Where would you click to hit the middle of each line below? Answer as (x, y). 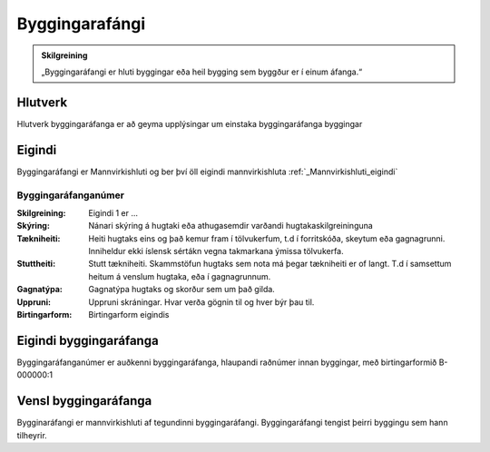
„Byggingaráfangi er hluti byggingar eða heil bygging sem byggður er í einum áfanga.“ (202, 72)
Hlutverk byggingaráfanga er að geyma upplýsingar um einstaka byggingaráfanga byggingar (190, 123)
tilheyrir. (32, 435)
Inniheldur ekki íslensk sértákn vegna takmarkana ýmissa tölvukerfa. (216, 251)
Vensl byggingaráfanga (84, 401)
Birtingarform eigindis (129, 315)
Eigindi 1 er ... (113, 212)
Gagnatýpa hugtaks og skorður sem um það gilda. (182, 290)
